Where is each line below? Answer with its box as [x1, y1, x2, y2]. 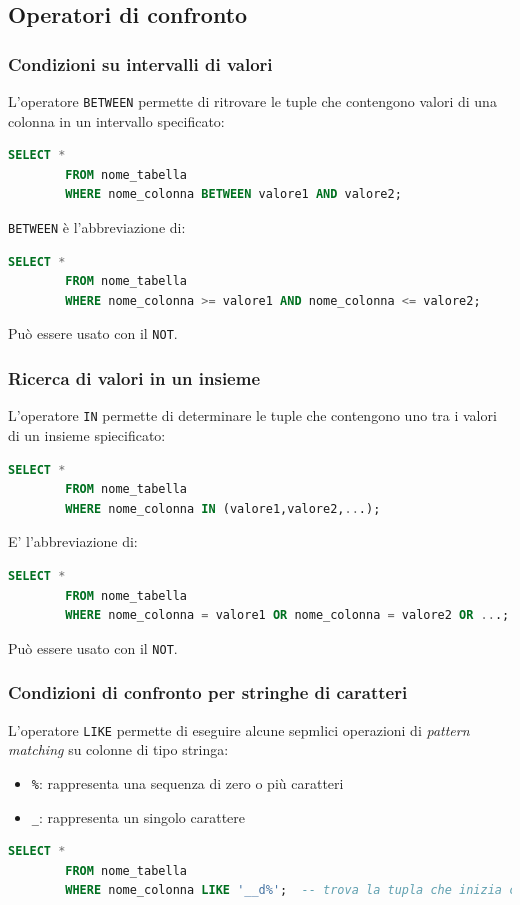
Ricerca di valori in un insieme [8, 366, 261, 391]
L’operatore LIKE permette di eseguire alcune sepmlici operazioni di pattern [8, 719, 470, 740]
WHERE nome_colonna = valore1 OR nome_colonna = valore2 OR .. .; [65, 608, 510, 623]
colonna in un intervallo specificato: [8, 110, 225, 131]
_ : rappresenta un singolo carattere [31, 806, 246, 827]
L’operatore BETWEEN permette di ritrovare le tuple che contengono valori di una [8, 91, 497, 111]
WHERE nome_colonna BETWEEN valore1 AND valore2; [65, 187, 402, 202]
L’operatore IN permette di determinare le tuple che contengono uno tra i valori [8, 405, 497, 426]
